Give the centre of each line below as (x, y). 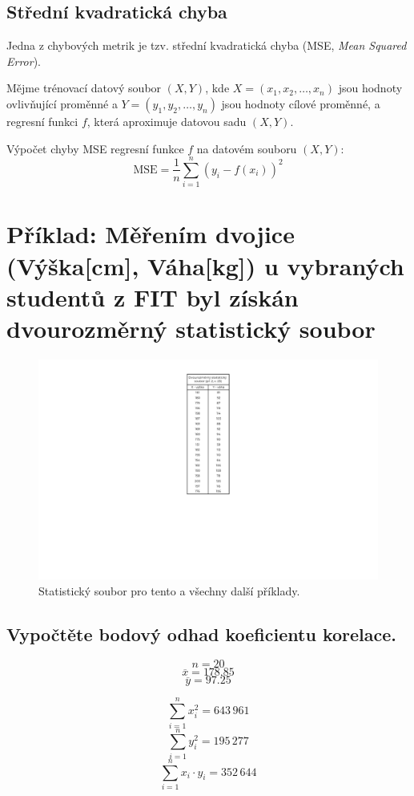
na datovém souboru (247, 148)
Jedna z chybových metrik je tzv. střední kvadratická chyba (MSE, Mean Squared (207, 45)
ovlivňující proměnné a (62, 103)
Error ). (24, 61)
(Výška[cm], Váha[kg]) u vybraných (205, 265)
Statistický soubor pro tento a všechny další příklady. (169, 590)
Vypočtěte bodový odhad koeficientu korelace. (201, 634)
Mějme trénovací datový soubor (84, 88)
